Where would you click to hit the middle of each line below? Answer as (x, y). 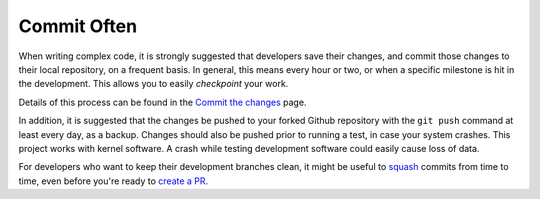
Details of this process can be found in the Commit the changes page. (162, 102)
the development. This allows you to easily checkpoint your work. (153, 84)
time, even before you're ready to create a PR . (113, 181)
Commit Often (78, 26)
